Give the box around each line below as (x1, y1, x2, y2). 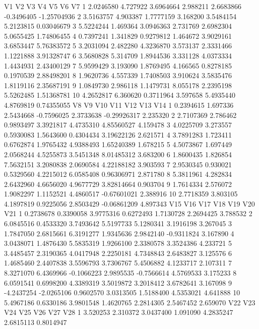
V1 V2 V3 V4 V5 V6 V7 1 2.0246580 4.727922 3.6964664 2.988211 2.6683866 (4, 1, 241, 11)
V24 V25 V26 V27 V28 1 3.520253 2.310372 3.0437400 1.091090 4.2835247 (4, 307, 233, 317)
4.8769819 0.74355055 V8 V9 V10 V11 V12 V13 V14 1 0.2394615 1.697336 (4, 99, 234, 110)
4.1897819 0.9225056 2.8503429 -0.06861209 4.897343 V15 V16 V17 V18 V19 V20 (4, 198, 255, 209)
